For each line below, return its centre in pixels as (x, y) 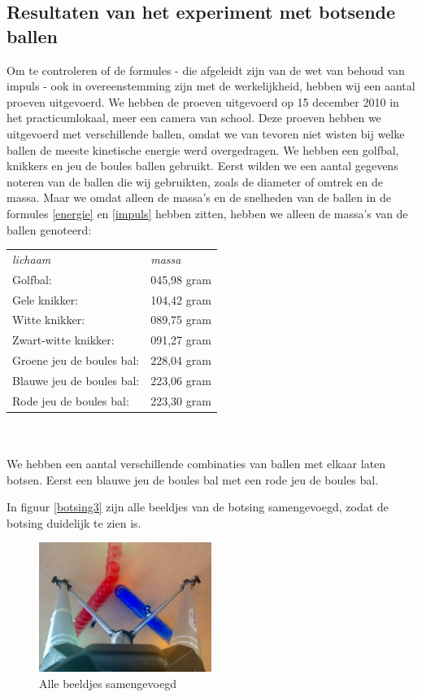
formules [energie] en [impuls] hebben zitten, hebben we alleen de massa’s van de (207, 213)
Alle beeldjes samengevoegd (108, 684)
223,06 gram (181, 380)
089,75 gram (181, 320)
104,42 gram (181, 299)
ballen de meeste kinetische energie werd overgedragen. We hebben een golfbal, (203, 149)
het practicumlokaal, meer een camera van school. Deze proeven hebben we (194, 118)
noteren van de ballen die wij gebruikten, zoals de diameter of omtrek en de (195, 181)
